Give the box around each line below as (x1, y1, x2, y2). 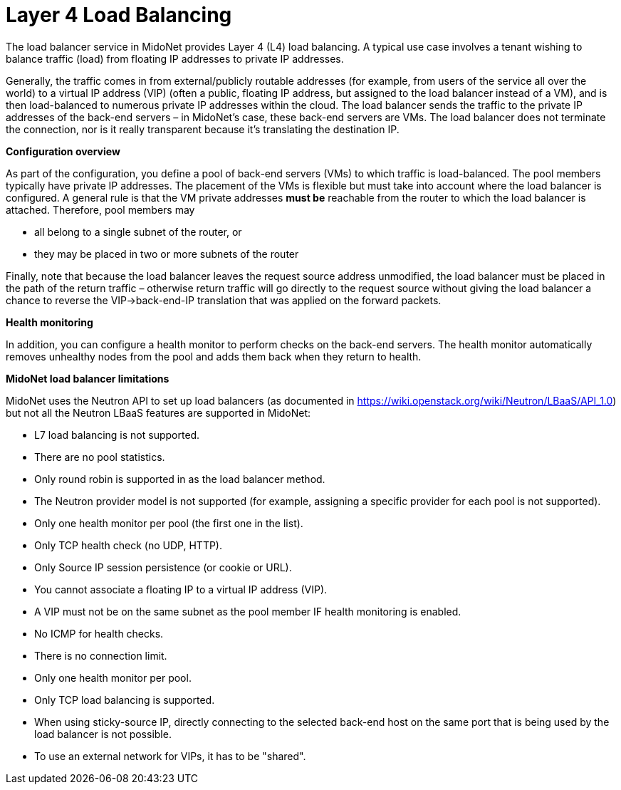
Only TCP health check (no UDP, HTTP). (34, 539, 223, 551)
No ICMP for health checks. (34, 627, 164, 640)
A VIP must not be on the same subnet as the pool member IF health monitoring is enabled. (34, 605, 461, 618)
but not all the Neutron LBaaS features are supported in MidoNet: (6, 406, 311, 419)
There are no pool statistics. (34, 450, 165, 463)
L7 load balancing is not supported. (34, 428, 200, 441)
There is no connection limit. (34, 649, 167, 662)
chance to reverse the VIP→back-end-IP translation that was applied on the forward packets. (6, 293, 442, 306)
